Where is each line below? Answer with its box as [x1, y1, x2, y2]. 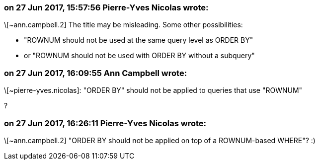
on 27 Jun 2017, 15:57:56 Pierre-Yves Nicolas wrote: [4, 2, 209, 12]
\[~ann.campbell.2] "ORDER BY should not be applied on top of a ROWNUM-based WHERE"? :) [4, 136, 316, 145]
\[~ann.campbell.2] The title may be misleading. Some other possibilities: [4, 20, 243, 29]
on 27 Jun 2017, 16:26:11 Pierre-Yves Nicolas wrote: [4, 118, 206, 128]
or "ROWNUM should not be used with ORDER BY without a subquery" [24, 51, 255, 60]
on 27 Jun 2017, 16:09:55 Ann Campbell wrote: [4, 68, 187, 78]
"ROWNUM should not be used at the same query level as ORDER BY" [24, 36, 253, 45]
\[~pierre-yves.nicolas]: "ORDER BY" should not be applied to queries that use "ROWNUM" [4, 86, 303, 95]
